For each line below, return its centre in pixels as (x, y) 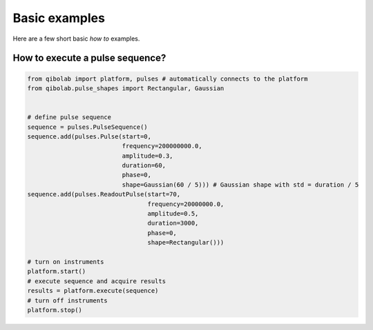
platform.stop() (55, 310)
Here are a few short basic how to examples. (76, 39)
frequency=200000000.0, (162, 146)
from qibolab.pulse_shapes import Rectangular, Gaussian (126, 88)
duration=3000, (173, 223)
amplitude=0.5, (173, 214)
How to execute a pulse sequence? (89, 58)
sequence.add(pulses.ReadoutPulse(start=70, (104, 194)
